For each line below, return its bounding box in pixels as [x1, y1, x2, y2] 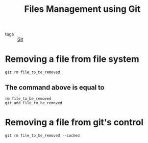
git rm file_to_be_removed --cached [5, 133, 80, 138]
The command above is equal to [5, 83, 104, 91]
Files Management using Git [24, 3, 141, 15]
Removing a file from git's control [5, 117, 144, 128]
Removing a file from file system [5, 54, 140, 65]
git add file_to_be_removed [5, 100, 63, 105]
